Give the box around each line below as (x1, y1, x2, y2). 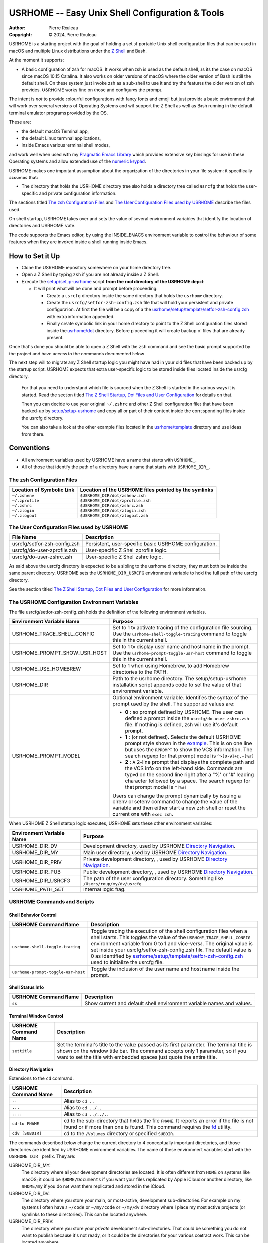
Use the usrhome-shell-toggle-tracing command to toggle (112, 630, 247, 637)
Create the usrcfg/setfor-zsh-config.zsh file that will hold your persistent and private (46, 299, 233, 305)
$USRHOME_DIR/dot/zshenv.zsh (80, 493, 146, 498)
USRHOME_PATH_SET (12, 886, 65, 892)
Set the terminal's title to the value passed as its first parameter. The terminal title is (57, 1041, 252, 1048)
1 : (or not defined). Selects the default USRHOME (125, 734, 241, 741)
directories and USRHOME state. (9, 223, 76, 229)
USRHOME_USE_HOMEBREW (12, 665, 81, 672)
